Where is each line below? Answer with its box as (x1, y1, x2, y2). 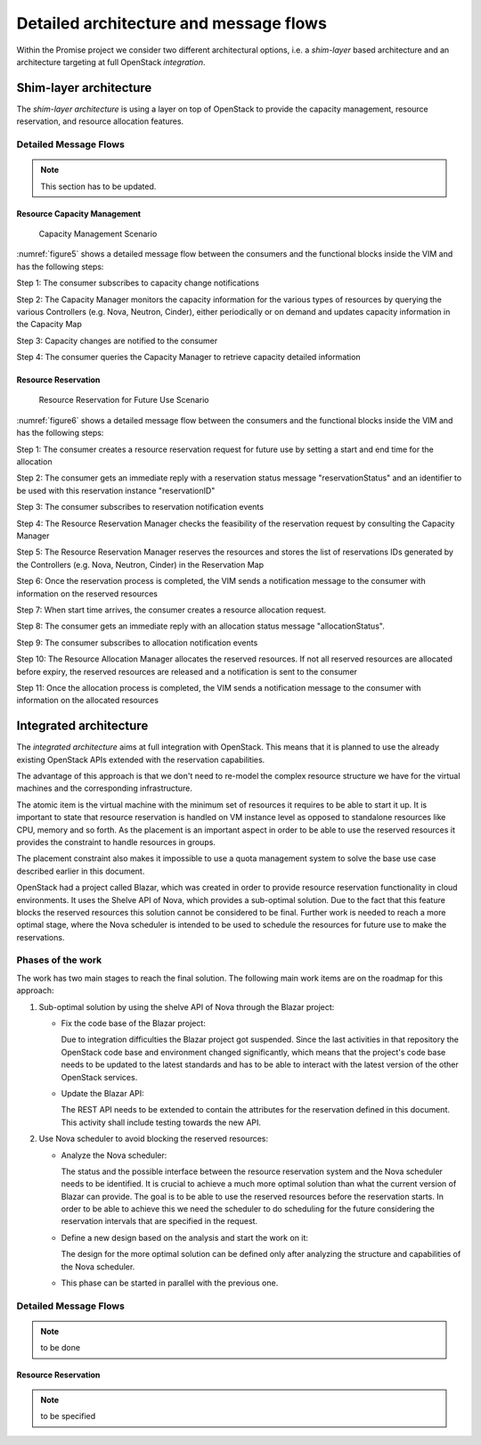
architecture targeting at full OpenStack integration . (16, 56, 206, 67)
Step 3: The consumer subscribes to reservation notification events (16, 502, 265, 513)
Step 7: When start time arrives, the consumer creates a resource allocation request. (16, 604, 327, 615)
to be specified (40, 1411, 96, 1422)
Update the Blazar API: (61, 1088, 144, 1098)
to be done (40, 1342, 80, 1353)
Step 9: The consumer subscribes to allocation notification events (16, 637, 258, 648)
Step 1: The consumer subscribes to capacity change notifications (16, 277, 260, 289)
